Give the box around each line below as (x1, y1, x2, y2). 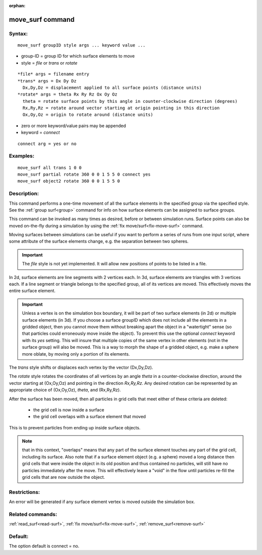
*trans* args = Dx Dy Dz (17, 78, 77, 83)
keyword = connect (21, 130, 60, 135)
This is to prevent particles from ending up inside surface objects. (9, 424, 141, 430)
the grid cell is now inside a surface (33, 407, 104, 412)
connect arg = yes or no (17, 141, 77, 147)
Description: (9, 190, 39, 197)
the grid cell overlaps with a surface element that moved (33, 414, 146, 420)
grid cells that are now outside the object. (22, 474, 105, 480)
